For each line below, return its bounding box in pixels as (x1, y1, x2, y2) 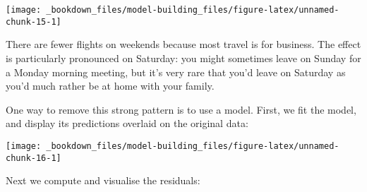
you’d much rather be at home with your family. (6, 78, 215, 93)
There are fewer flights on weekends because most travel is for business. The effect (6, 37, 361, 52)
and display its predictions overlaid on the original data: (6, 116, 248, 131)
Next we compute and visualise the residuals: (6, 173, 200, 188)
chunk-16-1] (6, 152, 61, 163)
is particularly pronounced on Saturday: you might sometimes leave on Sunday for (6, 50, 361, 65)
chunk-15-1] (6, 16, 61, 27)
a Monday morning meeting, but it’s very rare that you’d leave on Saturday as (6, 64, 346, 79)
